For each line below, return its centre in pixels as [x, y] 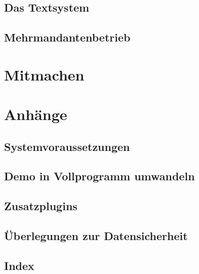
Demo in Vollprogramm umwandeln [99, 176]
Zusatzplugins [41, 206]
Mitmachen [44, 74]
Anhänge [36, 114]
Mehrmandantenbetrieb [67, 37]
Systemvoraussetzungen [67, 146]
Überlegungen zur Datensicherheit [96, 236]
